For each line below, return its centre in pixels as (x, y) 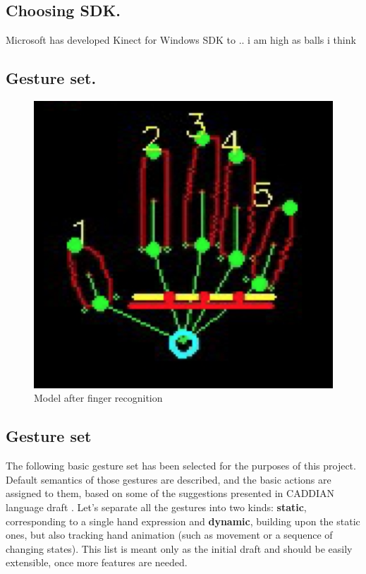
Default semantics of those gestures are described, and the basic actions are (169, 479)
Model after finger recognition (98, 398)
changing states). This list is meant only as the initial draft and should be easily (179, 548)
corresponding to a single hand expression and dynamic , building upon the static (183, 521)
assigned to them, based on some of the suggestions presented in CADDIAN (170, 493)
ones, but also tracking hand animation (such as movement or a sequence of (169, 535)
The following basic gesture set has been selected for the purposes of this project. (181, 466)
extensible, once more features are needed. (97, 562)
